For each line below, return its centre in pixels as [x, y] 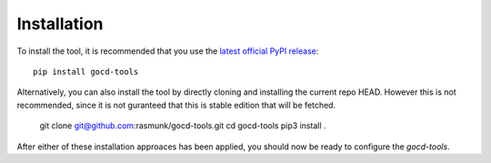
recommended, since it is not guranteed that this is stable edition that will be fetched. [176, 105]
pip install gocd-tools [86, 71]
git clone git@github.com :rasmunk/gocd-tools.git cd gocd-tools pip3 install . [183, 126]
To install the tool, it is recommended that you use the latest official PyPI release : [168, 51]
